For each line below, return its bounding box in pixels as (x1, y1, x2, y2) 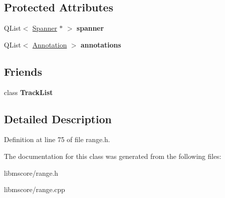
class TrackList (4, 87, 53, 97)
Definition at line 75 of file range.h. (4, 134, 110, 145)
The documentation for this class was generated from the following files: (4, 150, 222, 161)
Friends (4, 63, 42, 79)
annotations (80, 39, 121, 49)
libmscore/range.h (4, 167, 58, 178)
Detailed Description (4, 111, 112, 126)
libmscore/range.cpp (4, 184, 65, 195)
